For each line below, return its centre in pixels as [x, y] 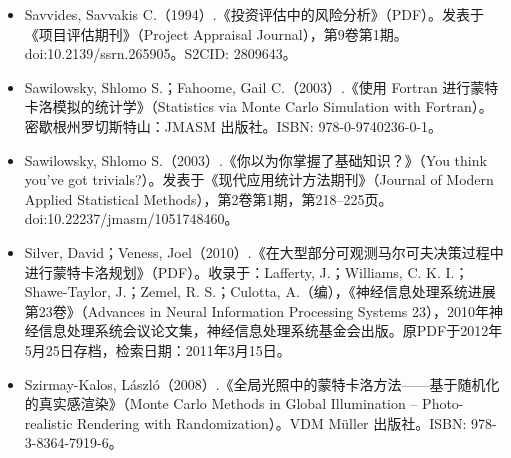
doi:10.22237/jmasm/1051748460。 [131, 218]
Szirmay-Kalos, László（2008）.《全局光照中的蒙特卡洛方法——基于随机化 [262, 383]
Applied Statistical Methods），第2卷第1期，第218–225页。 [208, 198]
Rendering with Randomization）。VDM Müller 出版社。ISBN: [272, 422]
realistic [48, 422]
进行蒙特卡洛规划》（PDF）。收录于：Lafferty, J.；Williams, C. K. [232, 271]
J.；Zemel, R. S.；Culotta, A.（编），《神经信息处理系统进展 [305, 291]
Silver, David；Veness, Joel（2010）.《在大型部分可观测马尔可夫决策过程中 [264, 251]
